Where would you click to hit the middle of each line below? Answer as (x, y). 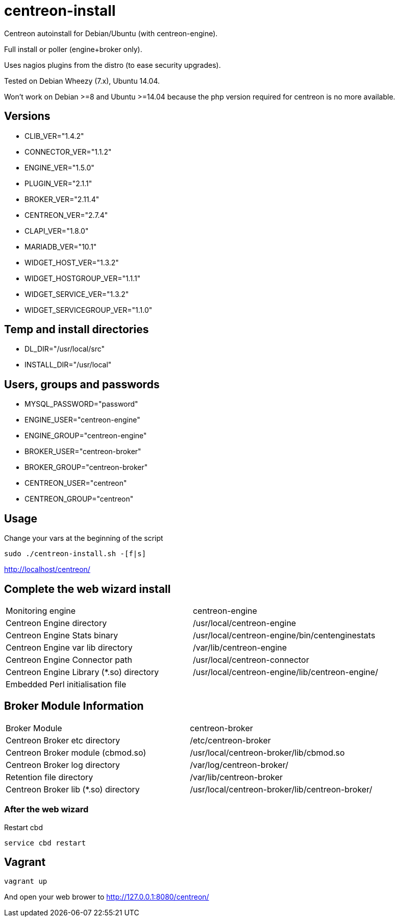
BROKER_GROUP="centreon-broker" (86, 467)
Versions (27, 116)
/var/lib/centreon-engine (240, 647)
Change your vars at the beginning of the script (84, 538)
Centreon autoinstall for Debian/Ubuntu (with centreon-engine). (111, 33)
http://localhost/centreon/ (47, 569)
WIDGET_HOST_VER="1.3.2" (72, 262)
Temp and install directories (77, 330)
